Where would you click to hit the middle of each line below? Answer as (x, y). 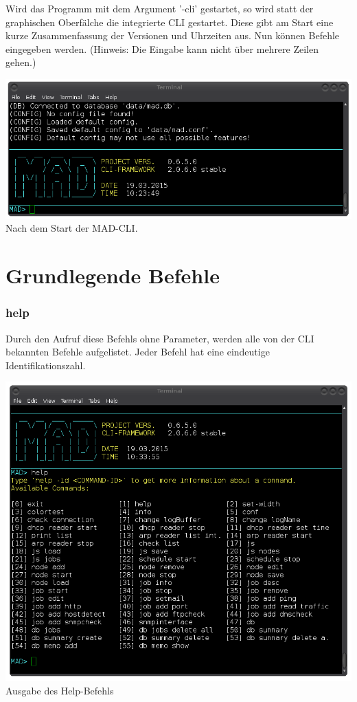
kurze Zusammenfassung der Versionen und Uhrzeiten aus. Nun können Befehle (173, 35)
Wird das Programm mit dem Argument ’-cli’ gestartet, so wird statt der (160, 8)
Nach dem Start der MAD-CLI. (72, 228)
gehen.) (21, 62)
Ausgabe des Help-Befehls (60, 690)
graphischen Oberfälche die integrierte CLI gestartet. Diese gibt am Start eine (170, 22)
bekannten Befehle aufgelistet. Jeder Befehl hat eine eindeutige (138, 352)
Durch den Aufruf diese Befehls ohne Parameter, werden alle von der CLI (160, 338)
